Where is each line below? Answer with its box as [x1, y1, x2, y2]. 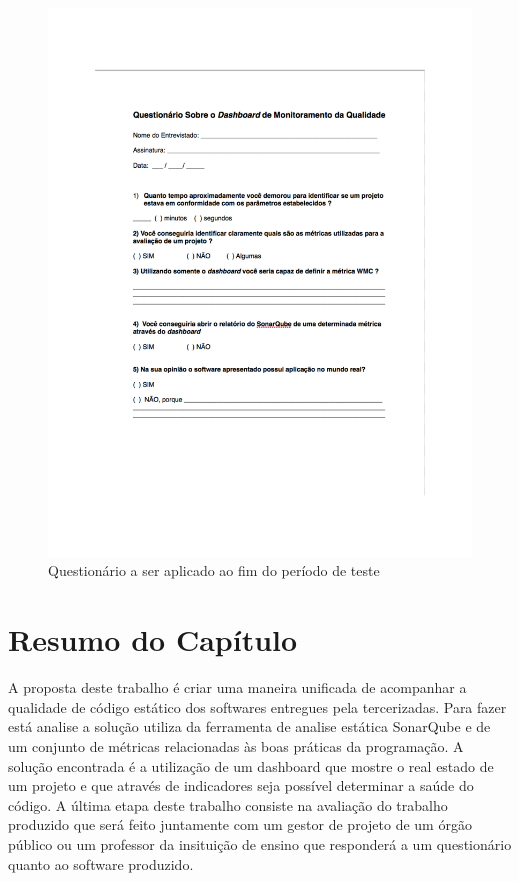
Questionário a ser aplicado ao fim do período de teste [48, 560, 380, 581]
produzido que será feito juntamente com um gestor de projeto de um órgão [8, 814, 472, 835]
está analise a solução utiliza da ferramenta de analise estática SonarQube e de [8, 716, 491, 737]
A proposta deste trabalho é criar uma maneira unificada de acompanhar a [8, 677, 467, 698]
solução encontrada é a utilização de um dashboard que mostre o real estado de [8, 755, 494, 776]
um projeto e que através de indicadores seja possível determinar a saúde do [8, 775, 474, 796]
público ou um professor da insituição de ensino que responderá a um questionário [8, 833, 512, 854]
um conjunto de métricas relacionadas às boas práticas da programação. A [8, 735, 464, 756]
